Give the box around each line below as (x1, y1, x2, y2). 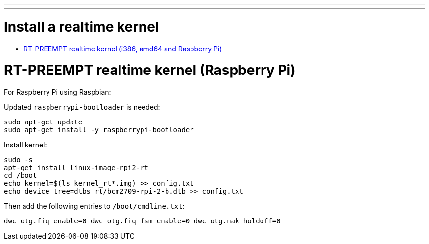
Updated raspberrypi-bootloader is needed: (4, 103, 160, 111)
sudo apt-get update (4, 118, 83, 126)
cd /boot (4, 171, 37, 179)
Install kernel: (4, 141, 47, 149)
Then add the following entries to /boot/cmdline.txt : (4, 202, 185, 210)
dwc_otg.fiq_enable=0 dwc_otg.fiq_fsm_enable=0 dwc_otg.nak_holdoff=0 (4, 217, 281, 225)
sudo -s (4, 156, 33, 164)
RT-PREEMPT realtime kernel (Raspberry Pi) (4, 62, 296, 79)
